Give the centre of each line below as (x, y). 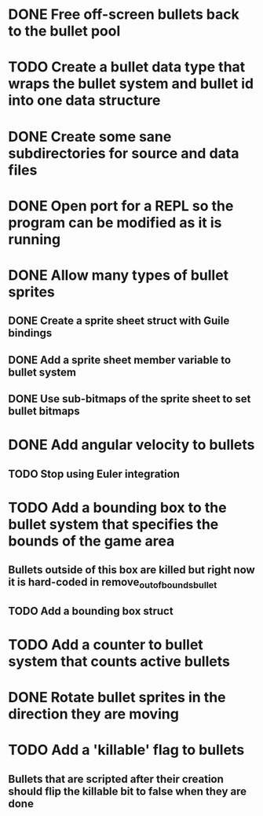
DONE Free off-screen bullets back (124, 15)
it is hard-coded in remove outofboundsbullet (113, 583)
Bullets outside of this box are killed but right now (131, 570)
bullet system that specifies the (113, 524)
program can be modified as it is (115, 222)
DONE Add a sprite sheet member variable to (120, 360)
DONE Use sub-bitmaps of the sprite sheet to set (130, 399)
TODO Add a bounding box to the (117, 507)
